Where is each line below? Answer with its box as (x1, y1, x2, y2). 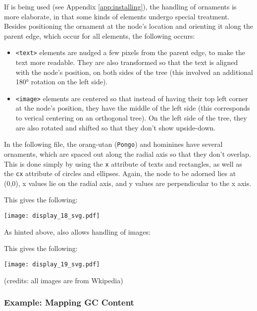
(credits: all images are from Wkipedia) (4, 275, 123, 285)
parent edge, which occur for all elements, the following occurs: (4, 30, 195, 41)
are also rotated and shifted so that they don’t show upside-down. (15, 122, 216, 132)
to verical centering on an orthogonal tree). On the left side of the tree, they (15, 113, 247, 123)
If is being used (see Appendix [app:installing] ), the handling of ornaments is (4, 1, 237, 11)
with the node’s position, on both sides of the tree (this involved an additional (15, 66, 253, 77)
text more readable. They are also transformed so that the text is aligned (15, 57, 238, 67)
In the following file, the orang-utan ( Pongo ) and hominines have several (4, 139, 223, 149)
